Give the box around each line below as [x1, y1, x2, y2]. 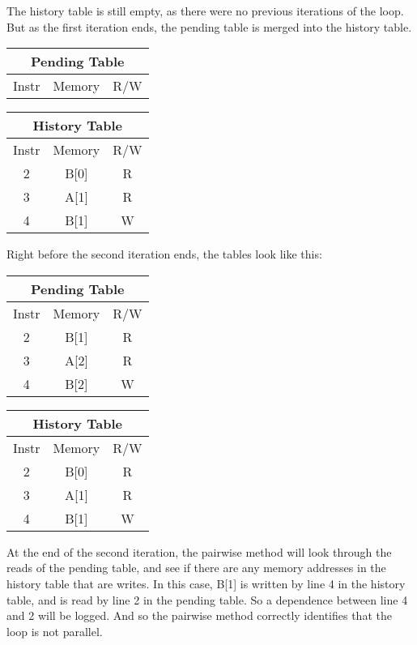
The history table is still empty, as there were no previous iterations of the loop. [6, 2, 404, 19]
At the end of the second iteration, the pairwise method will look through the [6, 543, 392, 560]
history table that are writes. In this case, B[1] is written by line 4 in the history [6, 575, 406, 592]
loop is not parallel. [6, 622, 103, 639]
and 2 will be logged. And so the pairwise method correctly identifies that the [6, 607, 392, 624]
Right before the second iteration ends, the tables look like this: [6, 246, 322, 263]
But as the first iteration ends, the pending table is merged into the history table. [6, 18, 412, 35]
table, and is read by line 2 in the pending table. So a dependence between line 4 [6, 591, 408, 608]
